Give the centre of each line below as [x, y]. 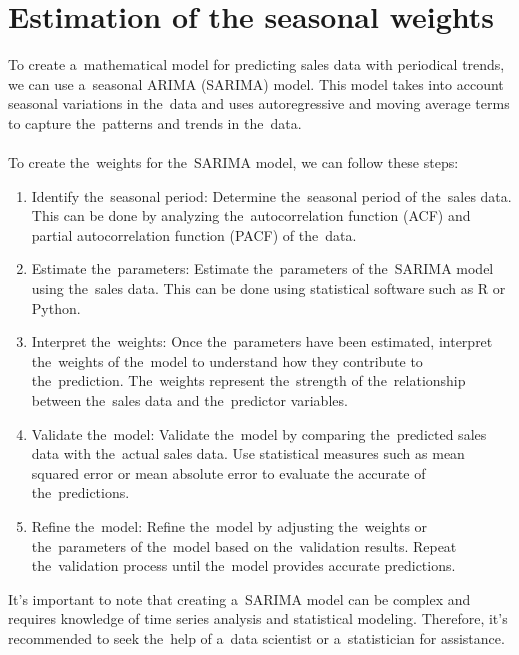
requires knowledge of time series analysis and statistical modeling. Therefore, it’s [258, 618]
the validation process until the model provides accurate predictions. [243, 565]
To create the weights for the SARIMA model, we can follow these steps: [233, 162]
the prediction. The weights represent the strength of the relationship [248, 380]
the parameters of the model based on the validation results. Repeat [244, 545]
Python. [56, 307]
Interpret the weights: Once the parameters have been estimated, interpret [262, 341]
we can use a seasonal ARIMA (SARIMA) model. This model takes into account [256, 83]
